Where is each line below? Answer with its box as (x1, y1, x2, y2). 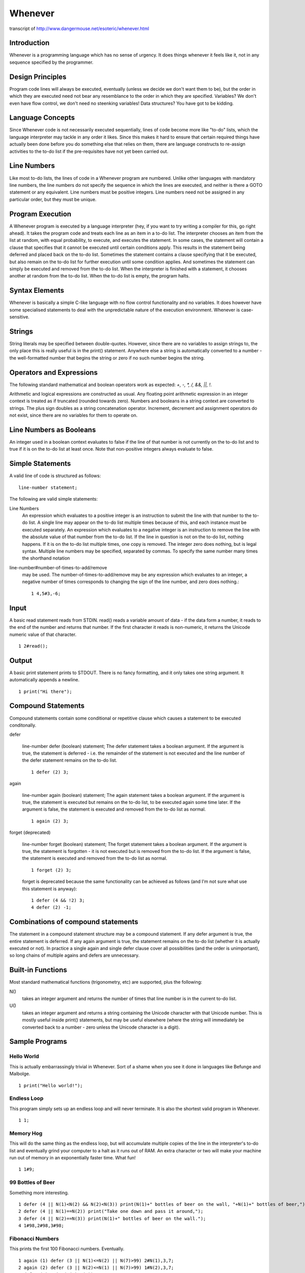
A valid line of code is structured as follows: (9, 473, 101, 479)
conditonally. (9, 722, 37, 728)
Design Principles (9, 72, 67, 81)
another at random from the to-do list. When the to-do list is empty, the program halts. (9, 273, 190, 279)
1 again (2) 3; (31, 818, 69, 824)
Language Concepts (9, 114, 75, 122)
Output (9, 656, 33, 665)
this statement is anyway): (22, 885, 77, 892)
